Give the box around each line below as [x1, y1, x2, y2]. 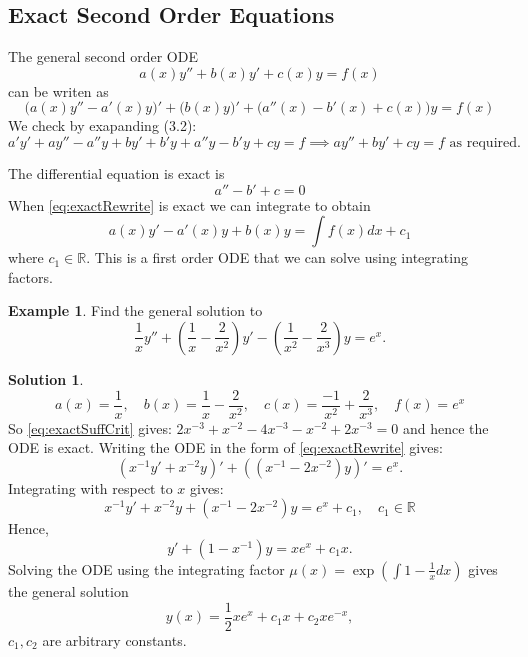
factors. [8, 266, 53, 287]
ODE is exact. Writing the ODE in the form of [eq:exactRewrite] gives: [8, 437, 443, 458]
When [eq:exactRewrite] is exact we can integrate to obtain [8, 194, 371, 215]
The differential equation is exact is [8, 162, 225, 183]
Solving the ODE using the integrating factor [8, 558, 285, 579]
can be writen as [8, 80, 109, 101]
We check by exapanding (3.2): [8, 115, 197, 136]
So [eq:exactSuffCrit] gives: [8, 417, 172, 438]
